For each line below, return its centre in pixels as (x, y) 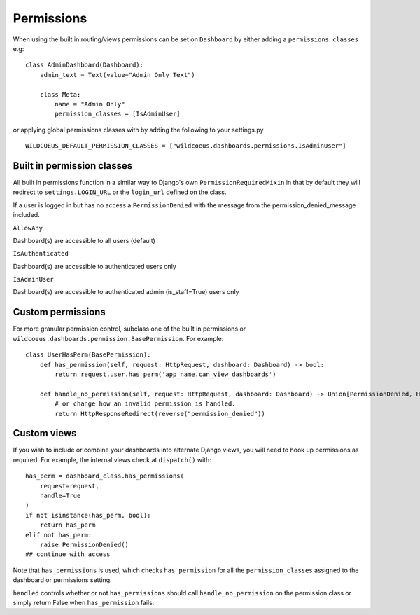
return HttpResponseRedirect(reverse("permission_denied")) (160, 414)
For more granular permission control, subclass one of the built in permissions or (129, 329)
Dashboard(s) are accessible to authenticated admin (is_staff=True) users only (126, 292)
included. (26, 215)
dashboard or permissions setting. (62, 580)
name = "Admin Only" (90, 104)
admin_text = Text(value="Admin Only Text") (117, 75)
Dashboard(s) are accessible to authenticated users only (94, 266)
